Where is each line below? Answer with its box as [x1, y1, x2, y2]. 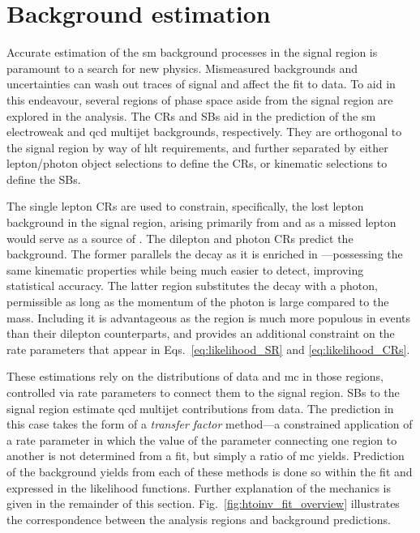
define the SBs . [6, 170, 81, 187]
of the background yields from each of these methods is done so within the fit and [6, 463, 413, 480]
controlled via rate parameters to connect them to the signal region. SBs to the [6, 384, 400, 400]
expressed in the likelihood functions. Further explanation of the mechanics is [6, 479, 392, 496]
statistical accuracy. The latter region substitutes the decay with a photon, [6, 277, 378, 294]
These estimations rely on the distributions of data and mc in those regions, [6, 368, 384, 385]
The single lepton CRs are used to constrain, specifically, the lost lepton [6, 198, 364, 215]
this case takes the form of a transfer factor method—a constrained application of [6, 416, 413, 433]
